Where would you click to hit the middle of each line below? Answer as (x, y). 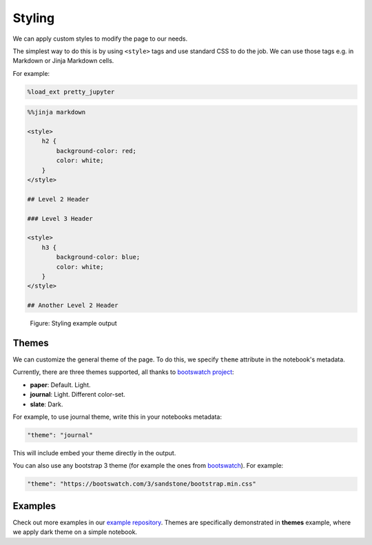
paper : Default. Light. (60, 385)
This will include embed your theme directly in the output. (94, 453)
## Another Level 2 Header (73, 306)
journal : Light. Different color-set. (77, 395)
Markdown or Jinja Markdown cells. (63, 61)
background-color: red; (96, 151)
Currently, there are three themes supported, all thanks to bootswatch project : (123, 372)
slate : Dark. (46, 404)
